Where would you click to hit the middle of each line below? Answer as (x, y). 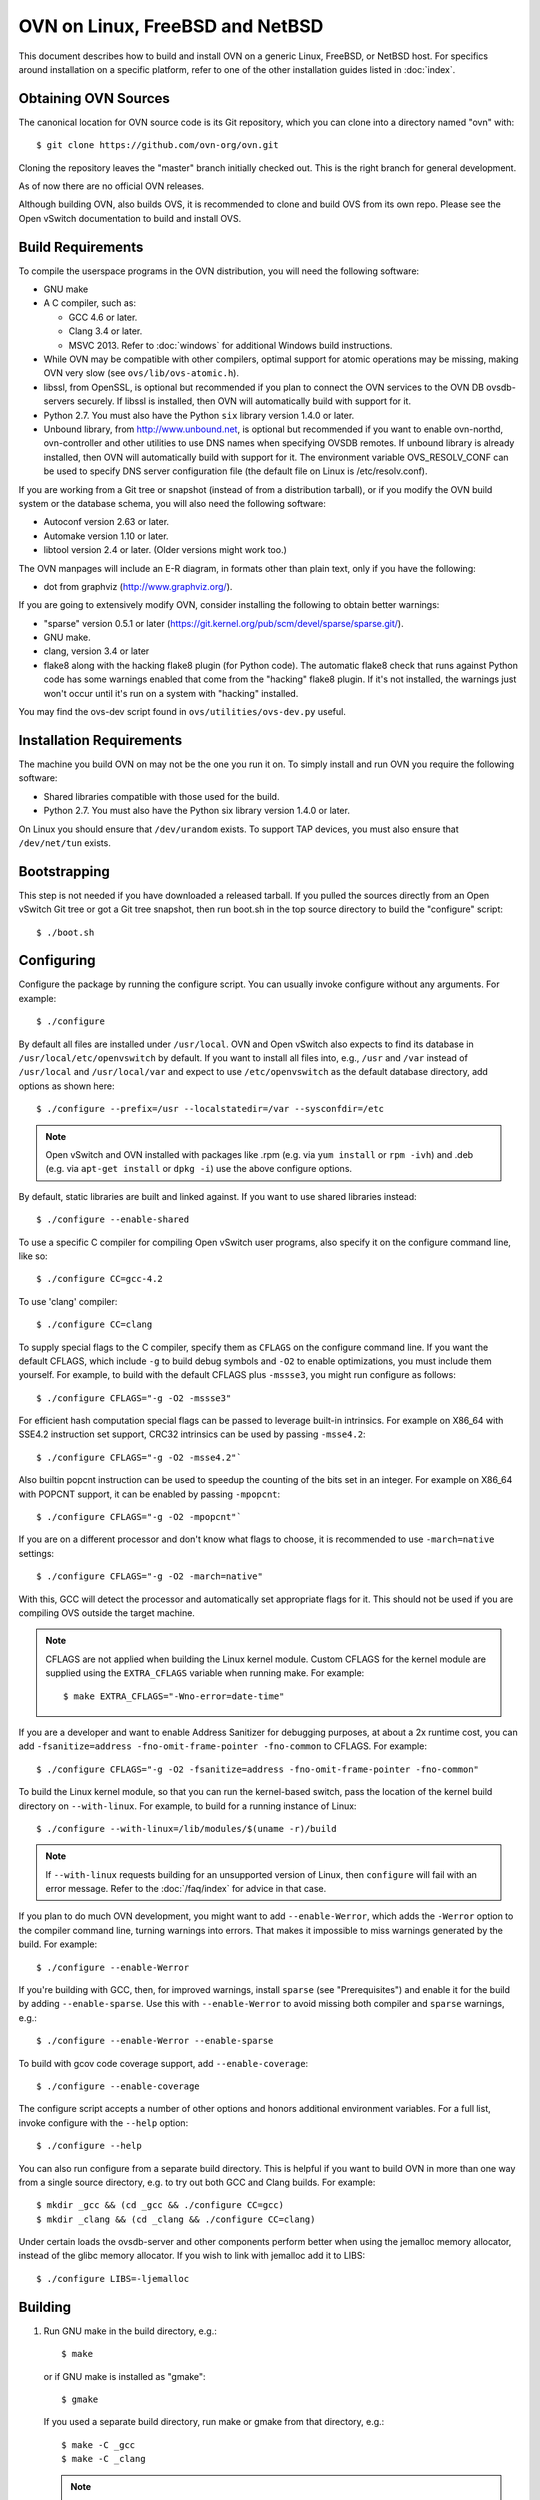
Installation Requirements (100, 740)
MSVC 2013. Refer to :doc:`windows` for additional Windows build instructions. (230, 345)
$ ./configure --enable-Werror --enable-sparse (155, 2041)
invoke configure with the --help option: (103, 2122)
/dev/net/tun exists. (65, 842)
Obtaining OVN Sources (94, 98)
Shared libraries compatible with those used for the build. (161, 796)
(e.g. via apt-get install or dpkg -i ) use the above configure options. (199, 1169)
